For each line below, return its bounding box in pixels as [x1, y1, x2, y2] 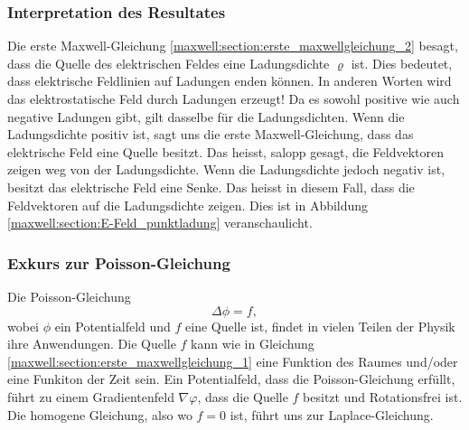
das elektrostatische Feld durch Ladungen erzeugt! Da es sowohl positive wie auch [7, 89, 460, 107]
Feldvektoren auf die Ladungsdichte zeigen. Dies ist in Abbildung [7, 195, 369, 214]
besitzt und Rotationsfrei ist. [303, 387, 463, 406]
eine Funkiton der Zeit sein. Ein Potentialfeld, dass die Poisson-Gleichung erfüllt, [7, 369, 455, 388]
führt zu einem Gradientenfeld [7, 387, 174, 406]
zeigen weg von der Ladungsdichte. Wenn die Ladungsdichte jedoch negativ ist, [7, 160, 446, 179]
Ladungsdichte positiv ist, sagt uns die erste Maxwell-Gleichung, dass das [7, 125, 414, 144]
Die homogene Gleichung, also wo [7, 405, 192, 424]
